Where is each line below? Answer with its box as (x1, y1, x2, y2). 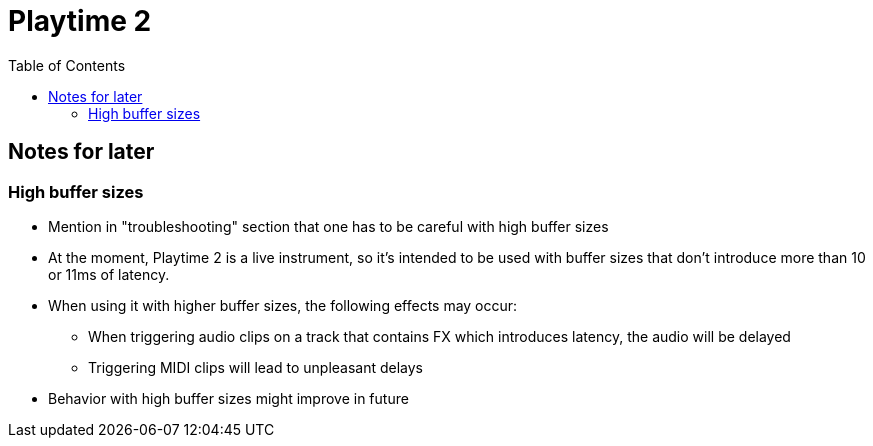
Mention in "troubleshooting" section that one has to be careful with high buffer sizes (48, 217, 609, 235)
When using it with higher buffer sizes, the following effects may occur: (48, 296, 518, 314)
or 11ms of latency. (48, 265, 170, 283)
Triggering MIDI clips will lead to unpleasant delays (88, 358, 424, 376)
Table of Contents (8, 56, 126, 74)
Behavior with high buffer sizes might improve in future (48, 389, 409, 407)
